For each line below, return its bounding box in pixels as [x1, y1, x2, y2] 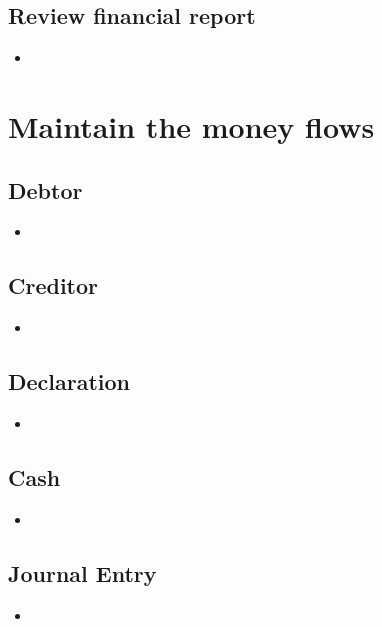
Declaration [8, 366, 131, 397]
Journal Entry [8, 557, 157, 588]
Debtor [8, 174, 83, 205]
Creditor [8, 270, 99, 301]
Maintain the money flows [8, 105, 375, 146]
